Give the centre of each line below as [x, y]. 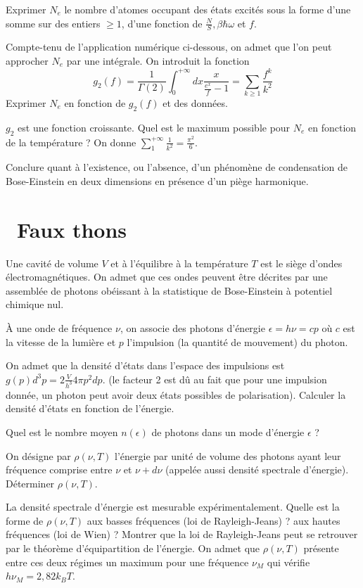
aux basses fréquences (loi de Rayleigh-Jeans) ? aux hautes [214, 520]
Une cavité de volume [52, 263]
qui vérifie [288, 562]
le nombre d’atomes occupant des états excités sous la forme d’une [208, 9]
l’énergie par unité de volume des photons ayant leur [228, 455]
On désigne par [38, 455]
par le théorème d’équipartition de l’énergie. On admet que [133, 548]
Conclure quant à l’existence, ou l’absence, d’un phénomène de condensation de [177, 167]
